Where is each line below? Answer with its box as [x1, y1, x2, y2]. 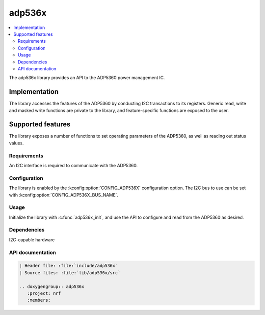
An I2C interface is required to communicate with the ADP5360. [9, 163, 138, 169]
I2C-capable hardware [9, 236, 55, 243]
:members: [27, 297, 51, 303]
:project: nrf [27, 290, 61, 296]
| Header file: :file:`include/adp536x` [19, 263, 118, 269]
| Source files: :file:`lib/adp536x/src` [19, 270, 121, 275]
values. [9, 140, 24, 146]
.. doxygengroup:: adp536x [19, 284, 84, 289]
